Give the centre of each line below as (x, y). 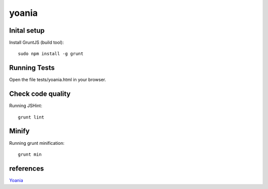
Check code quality (40, 94)
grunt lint (31, 117)
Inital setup (27, 31)
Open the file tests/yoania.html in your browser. (58, 80)
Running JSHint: (26, 106)
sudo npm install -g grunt (51, 54)
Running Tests (32, 68)
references (27, 168)
